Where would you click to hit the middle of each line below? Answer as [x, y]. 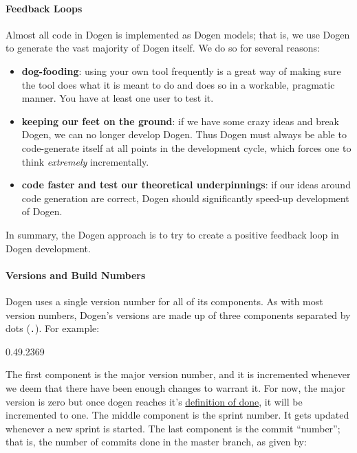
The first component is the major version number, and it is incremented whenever [178, 374]
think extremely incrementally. [85, 161]
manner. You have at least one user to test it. [118, 98]
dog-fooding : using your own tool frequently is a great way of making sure [181, 70]
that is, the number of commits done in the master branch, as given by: [156, 442]
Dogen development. [48, 248]
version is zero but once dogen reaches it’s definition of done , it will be [154, 401]
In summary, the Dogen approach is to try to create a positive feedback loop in [172, 234]
